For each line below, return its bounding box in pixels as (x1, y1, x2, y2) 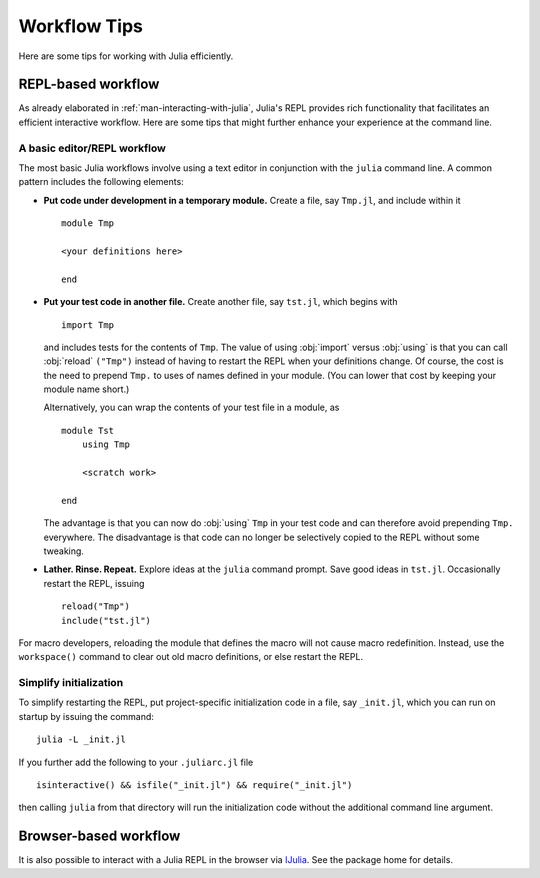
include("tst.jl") (61, 615, 152, 626)
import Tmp (61, 319, 115, 330)
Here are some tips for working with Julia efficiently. (18, 50, 234, 62)
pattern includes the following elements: (18, 176, 184, 188)
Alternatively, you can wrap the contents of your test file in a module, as (43, 401, 340, 414)
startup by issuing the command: (18, 710, 155, 722)
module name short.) (43, 383, 130, 395)
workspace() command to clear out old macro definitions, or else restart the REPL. (18, 651, 364, 663)
